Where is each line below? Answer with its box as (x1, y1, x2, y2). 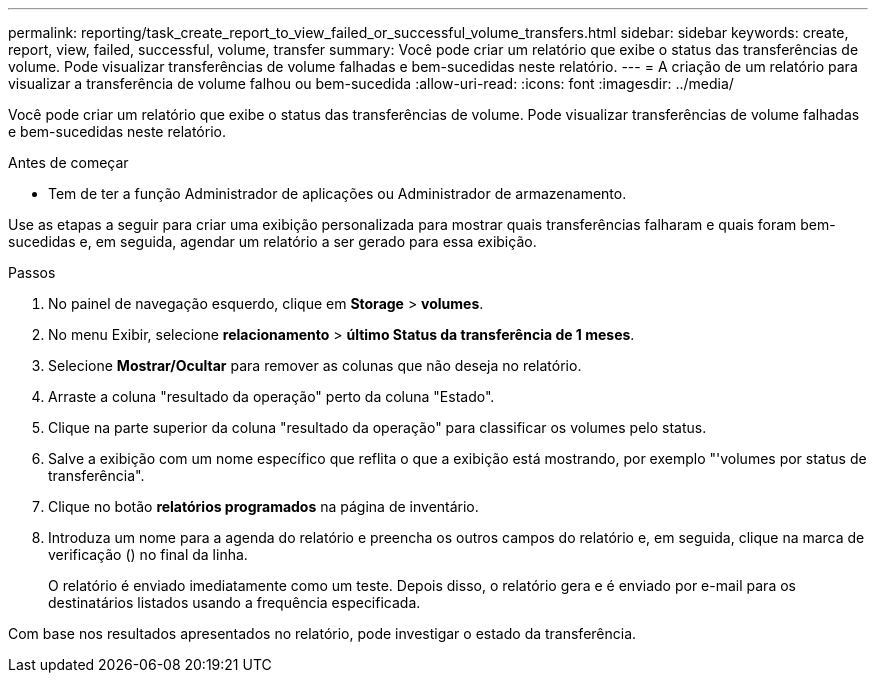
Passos (8, 264, 56, 281)
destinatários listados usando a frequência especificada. (48, 594, 421, 611)
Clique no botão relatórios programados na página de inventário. (48, 498, 479, 515)
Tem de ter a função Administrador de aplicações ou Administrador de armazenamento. (48, 185, 627, 202)
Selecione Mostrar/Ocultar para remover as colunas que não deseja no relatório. (48, 357, 582, 374)
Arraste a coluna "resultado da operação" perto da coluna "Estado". (48, 388, 495, 405)
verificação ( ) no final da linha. (48, 546, 248, 563)
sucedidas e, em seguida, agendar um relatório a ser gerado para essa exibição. (8, 233, 537, 250)
